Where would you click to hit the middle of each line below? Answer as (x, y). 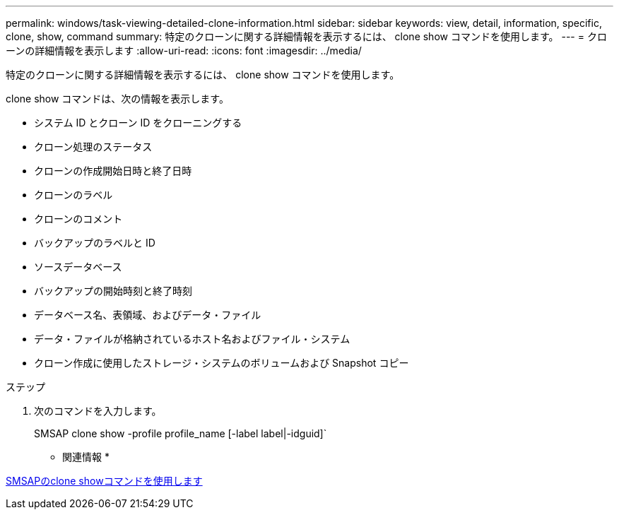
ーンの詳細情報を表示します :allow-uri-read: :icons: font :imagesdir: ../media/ (184, 51)
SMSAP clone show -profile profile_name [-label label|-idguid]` (181, 433)
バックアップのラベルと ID (95, 243)
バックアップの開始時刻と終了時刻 (113, 291)
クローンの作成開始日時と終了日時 (113, 171)
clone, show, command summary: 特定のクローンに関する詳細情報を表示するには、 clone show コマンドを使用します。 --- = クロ (306, 36)
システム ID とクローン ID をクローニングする (138, 123)
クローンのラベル (73, 195)
